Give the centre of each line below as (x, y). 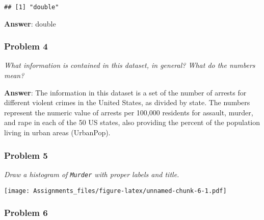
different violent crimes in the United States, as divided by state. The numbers (127, 102)
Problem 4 (26, 46)
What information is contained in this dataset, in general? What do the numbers (130, 65)
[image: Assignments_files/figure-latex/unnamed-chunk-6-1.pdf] (115, 191)
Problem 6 (26, 213)
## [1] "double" (32, 7)
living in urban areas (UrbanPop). (57, 132)
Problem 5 (26, 155)
